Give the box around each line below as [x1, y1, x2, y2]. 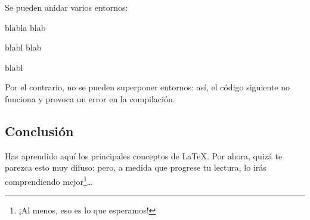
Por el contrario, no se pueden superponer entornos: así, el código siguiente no [5, 81, 290, 93]
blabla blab [5, 21, 46, 33]
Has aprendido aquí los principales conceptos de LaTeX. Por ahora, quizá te [5, 149, 283, 162]
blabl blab [5, 41, 42, 54]
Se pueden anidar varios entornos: [5, 1, 128, 13]
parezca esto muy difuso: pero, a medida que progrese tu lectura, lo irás [5, 161, 266, 174]
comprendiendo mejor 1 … [5, 173, 93, 187]
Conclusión [5, 121, 74, 140]
